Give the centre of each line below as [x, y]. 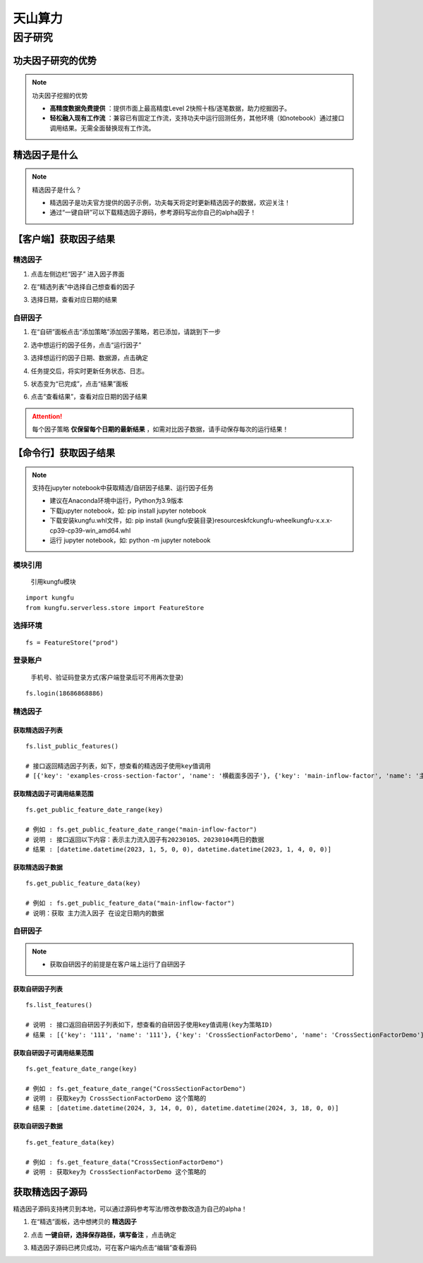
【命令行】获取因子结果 [64, 452]
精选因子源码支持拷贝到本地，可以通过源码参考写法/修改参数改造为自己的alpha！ [130, 1209]
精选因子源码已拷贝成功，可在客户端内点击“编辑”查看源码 [114, 1247]
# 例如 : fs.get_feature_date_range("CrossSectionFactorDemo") [136, 1088]
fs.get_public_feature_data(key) [83, 884]
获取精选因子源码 [50, 1192]
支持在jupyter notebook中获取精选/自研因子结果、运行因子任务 [123, 487]
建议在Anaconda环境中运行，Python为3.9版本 [116, 501]
